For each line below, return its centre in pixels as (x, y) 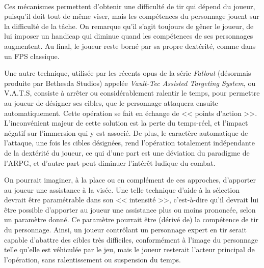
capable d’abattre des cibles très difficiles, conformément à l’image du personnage (131, 239)
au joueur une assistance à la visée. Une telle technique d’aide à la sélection (122, 189)
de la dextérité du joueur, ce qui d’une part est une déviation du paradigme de (127, 152)
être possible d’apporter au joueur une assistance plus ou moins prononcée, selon (130, 209)
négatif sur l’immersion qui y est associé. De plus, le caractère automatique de (126, 132)
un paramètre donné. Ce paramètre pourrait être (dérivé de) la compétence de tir (131, 219)
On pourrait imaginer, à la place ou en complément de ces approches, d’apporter (130, 180)
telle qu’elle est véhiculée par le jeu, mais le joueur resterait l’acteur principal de (129, 249)
